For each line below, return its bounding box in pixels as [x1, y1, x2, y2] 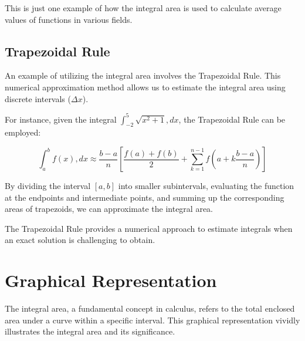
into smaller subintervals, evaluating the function [118, 180, 294, 192]
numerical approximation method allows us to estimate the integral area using [5, 80, 286, 93]
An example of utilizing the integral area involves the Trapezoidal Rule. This [5, 69, 281, 82]
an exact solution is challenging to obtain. [5, 234, 155, 246]
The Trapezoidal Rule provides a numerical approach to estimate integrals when [5, 222, 293, 234]
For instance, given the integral [5, 113, 117, 125]
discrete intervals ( [5, 92, 71, 104]
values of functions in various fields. [5, 13, 133, 25]
